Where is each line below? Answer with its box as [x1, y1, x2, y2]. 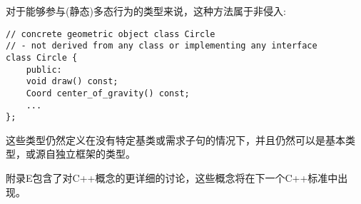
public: [26, 64, 62, 75]
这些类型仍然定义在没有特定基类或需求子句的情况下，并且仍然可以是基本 [6, 132, 345, 147]
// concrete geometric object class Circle [6, 29, 215, 39]
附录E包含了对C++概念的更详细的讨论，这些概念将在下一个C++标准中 [6, 170, 338, 185]
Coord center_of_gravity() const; [26, 88, 190, 98]
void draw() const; [26, 76, 118, 87]
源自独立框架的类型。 [35, 146, 136, 161]
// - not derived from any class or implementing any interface [6, 41, 317, 51]
